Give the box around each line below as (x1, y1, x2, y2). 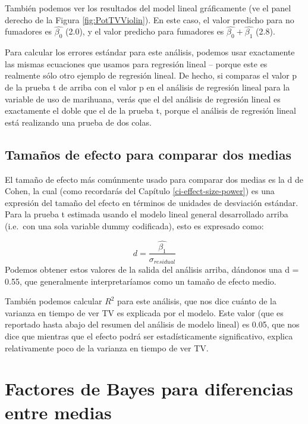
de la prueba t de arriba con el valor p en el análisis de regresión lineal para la (5, 80, 290, 93)
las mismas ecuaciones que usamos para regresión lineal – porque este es (5, 57, 268, 70)
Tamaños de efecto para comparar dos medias (5, 145, 292, 163)
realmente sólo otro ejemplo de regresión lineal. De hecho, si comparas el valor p (5, 69, 297, 82)
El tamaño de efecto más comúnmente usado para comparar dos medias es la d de (5, 173, 303, 185)
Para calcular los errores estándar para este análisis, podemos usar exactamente (5, 46, 295, 58)
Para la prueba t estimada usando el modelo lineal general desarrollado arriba (5, 208, 288, 220)
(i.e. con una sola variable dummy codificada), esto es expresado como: (5, 219, 264, 232)
